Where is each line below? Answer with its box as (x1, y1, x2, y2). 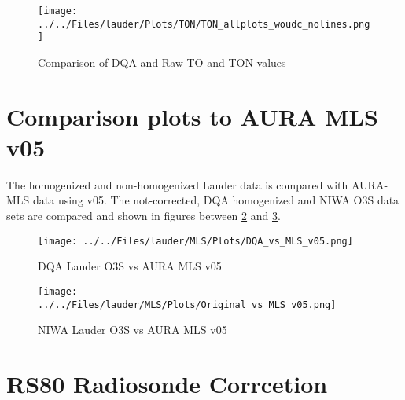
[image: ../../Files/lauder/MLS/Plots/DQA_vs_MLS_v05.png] (38, 235, 353, 247)
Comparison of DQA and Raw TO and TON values (38, 53, 286, 70)
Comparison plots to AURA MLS (6, 100, 378, 132)
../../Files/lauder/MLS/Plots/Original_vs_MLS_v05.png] (38, 299, 337, 310)
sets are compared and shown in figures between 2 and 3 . (6, 207, 281, 224)
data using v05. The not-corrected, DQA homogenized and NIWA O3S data (33, 192, 399, 208)
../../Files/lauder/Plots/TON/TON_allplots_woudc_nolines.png (38, 18, 370, 30)
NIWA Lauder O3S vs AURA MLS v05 (38, 321, 227, 338)
